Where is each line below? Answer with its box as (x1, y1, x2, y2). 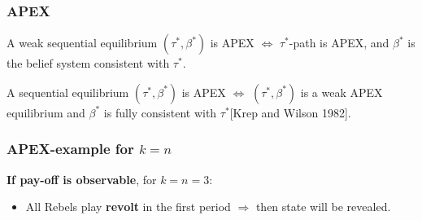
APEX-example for (7, 139, 134, 159)
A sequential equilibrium (7, 83, 129, 100)
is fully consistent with (103, 103, 217, 121)
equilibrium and (7, 103, 85, 121)
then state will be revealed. (255, 198, 391, 215)
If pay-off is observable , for (7, 170, 157, 187)
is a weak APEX (300, 83, 383, 100)
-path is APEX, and (289, 34, 389, 51)
